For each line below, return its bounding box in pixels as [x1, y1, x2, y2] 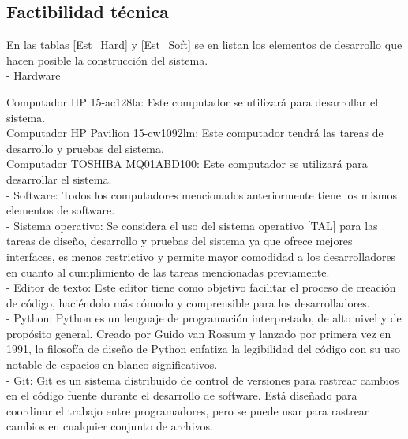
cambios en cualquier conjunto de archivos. [6, 418, 213, 434]
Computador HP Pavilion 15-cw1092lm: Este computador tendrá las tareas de [6, 125, 384, 141]
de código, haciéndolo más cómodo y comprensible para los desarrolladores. [6, 294, 370, 311]
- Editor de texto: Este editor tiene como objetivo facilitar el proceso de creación [6, 279, 396, 296]
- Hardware [6, 67, 61, 84]
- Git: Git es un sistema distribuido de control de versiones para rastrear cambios [6, 371, 399, 388]
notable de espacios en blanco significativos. [6, 356, 218, 373]
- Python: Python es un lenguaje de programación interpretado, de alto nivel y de [6, 310, 402, 326]
